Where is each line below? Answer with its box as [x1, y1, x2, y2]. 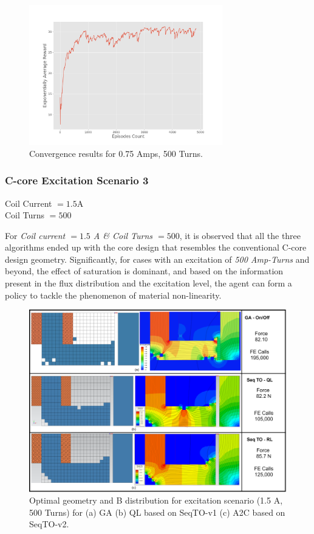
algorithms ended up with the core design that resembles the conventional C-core [5, 241, 307, 254]
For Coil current [5, 229, 66, 241]
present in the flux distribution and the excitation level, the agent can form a [5, 277, 292, 290]
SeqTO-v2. [29, 518, 69, 530]
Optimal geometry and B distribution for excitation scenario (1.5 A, [29, 494, 283, 507]
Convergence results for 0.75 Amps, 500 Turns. [29, 147, 203, 159]
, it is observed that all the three [179, 229, 301, 241]
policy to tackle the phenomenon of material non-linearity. [5, 288, 222, 301]
